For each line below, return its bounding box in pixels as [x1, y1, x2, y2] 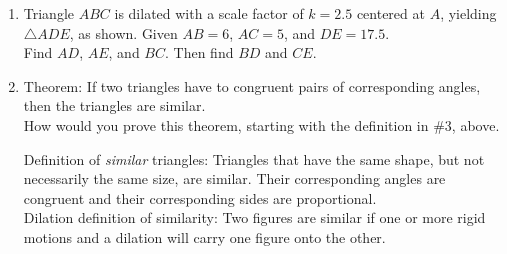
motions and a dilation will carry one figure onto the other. [23, 226, 386, 247]
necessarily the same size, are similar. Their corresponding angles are [23, 168, 446, 189]
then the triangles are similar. [23, 95, 206, 116]
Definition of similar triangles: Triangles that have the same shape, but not [23, 148, 485, 169]
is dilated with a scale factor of [114, 3, 304, 23]
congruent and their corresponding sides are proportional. [23, 187, 377, 208]
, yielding [440, 3, 497, 23]
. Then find [165, 42, 234, 63]
